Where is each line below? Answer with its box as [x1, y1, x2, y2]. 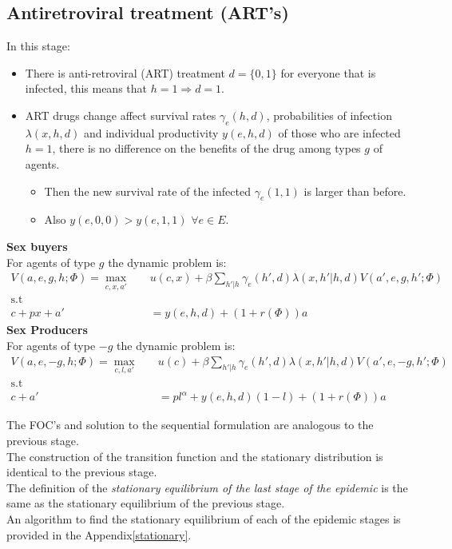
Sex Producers [6, 321, 88, 338]
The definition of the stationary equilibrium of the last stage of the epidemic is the [6, 479, 408, 495]
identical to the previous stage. [6, 463, 157, 480]
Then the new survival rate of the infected [44, 182, 251, 199]
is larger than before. [303, 182, 406, 199]
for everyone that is [280, 64, 376, 81]
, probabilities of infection [266, 106, 392, 123]
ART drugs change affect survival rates [25, 106, 216, 123]
